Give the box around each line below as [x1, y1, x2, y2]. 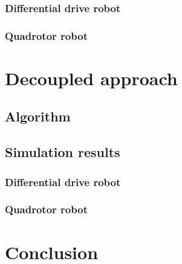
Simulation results [5, 143, 120, 161]
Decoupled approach [5, 65, 178, 90]
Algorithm [5, 107, 71, 126]
